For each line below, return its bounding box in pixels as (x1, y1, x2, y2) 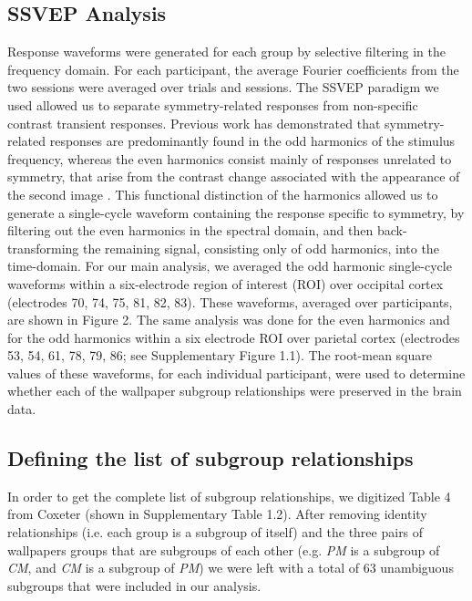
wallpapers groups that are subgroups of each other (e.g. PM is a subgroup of (7, 540, 440, 559)
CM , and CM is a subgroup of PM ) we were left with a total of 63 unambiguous (7, 558, 454, 577)
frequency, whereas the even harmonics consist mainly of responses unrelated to (7, 149, 452, 168)
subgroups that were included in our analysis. (7, 575, 262, 595)
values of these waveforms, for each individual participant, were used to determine (7, 363, 466, 382)
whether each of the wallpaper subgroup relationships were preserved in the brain (7, 381, 462, 400)
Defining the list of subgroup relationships (7, 444, 414, 472)
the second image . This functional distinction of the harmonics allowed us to (7, 184, 438, 203)
